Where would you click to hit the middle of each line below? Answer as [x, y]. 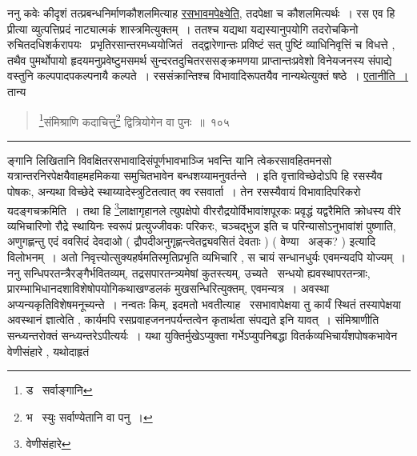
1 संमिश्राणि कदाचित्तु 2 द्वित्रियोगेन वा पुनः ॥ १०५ [134, 120]
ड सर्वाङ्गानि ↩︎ [59, 390]
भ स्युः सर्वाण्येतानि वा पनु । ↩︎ [89, 416]
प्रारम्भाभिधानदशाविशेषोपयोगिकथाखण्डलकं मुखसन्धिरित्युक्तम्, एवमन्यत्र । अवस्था [168, 288]
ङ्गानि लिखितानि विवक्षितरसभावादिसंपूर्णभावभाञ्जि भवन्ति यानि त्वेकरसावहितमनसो [170, 160]
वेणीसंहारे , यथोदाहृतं [48, 351]
